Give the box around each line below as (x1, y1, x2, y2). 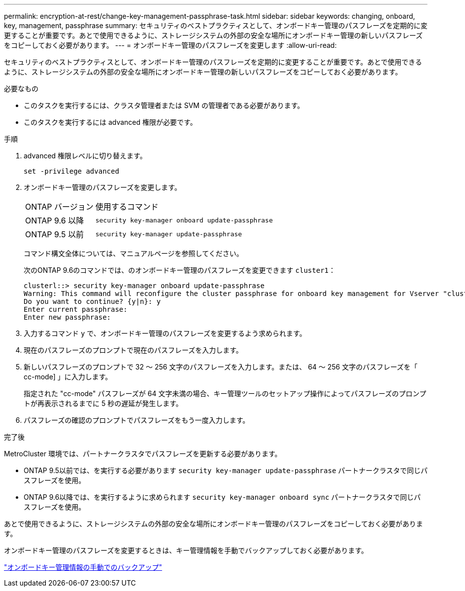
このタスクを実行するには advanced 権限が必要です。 (24, 118, 197, 126)
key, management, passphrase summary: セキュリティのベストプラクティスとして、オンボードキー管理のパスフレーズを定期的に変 (4, 21, 428, 30)
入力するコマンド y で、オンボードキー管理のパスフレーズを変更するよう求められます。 (24, 329, 306, 337)
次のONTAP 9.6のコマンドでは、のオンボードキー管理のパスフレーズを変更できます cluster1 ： (24, 266, 335, 274)
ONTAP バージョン (25, 202, 94, 212)
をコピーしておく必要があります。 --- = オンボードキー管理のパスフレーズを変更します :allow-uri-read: (4, 41, 337, 49)
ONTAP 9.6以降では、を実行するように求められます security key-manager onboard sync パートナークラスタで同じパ (24, 493, 421, 501)
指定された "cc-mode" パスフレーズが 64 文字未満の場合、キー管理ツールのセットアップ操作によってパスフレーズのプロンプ (24, 389, 427, 398)
